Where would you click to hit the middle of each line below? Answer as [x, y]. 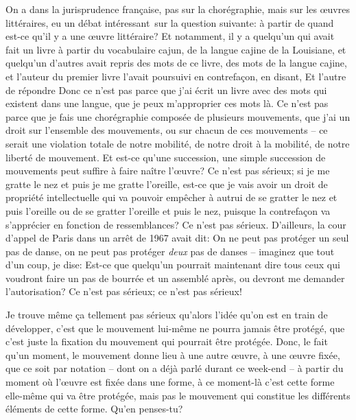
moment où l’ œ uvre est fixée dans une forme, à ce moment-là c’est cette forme [170, 382]
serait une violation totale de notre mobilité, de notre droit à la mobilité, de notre [178, 143]
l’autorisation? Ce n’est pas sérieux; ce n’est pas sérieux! [124, 291]
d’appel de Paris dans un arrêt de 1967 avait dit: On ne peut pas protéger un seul [177, 238]
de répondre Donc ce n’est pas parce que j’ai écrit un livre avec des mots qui [166, 90]
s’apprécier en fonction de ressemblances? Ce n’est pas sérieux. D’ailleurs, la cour [176, 224]
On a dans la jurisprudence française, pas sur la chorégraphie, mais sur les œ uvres [178, 9]
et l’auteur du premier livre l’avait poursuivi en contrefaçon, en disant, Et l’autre [176, 76]
